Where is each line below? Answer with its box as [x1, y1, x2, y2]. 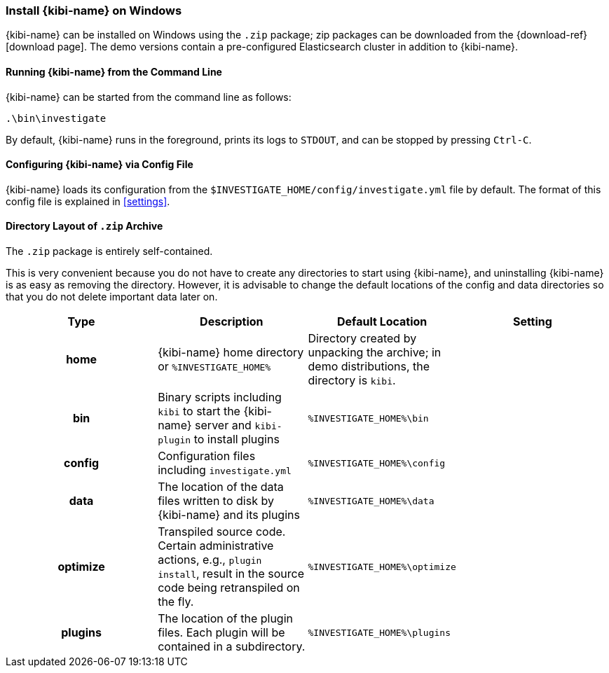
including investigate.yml [158, 463, 292, 478]
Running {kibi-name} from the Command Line [6, 65, 222, 78]
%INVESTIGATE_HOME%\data [308, 495, 434, 506]
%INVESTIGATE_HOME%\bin [308, 412, 429, 424]
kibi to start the [158, 404, 240, 419]
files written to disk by [158, 494, 274, 508]
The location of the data [158, 480, 284, 494]
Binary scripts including [158, 390, 282, 405]
